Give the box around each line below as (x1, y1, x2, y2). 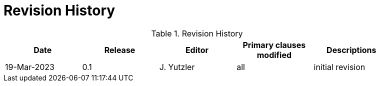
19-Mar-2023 (5, 61, 54, 72)
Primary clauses (242, 39, 306, 50)
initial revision (313, 61, 365, 72)
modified (256, 49, 292, 60)
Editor (185, 44, 209, 55)
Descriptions (326, 44, 376, 55)
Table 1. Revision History (151, 28, 243, 38)
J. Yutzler (159, 61, 195, 72)
